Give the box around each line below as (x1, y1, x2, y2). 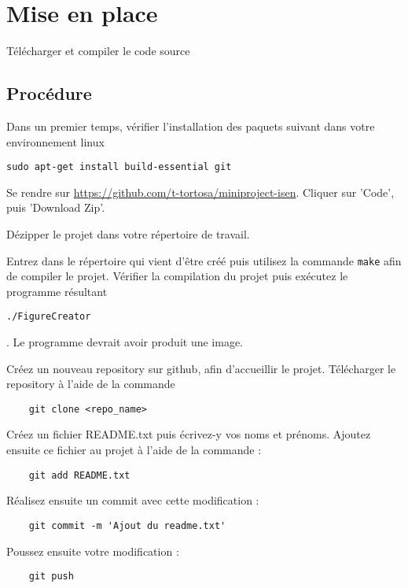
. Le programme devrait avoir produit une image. (6, 334, 244, 350)
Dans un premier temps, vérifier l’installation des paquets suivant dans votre (6, 117, 375, 134)
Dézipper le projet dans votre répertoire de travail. (6, 225, 250, 242)
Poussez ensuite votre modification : (6, 542, 179, 559)
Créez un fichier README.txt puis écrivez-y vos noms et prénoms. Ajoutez (6, 426, 371, 442)
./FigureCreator (6, 311, 91, 323)
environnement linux (6, 133, 105, 150)
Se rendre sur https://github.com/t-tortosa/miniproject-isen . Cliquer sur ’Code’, (6, 183, 395, 200)
